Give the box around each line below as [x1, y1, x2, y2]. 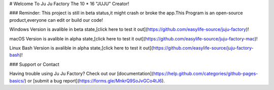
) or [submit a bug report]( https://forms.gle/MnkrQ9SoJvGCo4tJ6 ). [24, 77, 165, 83]
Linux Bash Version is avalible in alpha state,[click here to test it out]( [9, 44, 153, 51]
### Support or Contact [9, 61, 59, 67]
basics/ [9, 77, 25, 83]
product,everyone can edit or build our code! [9, 17, 104, 23]
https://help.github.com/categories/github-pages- [153, 71, 258, 77]
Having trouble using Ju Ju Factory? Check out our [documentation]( [9, 71, 154, 77]
